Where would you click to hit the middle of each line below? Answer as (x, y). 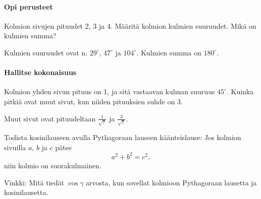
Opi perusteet (29, 6)
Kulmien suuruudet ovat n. (46, 52)
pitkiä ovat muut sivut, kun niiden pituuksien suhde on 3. (93, 101)
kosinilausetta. (26, 192)
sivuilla (15, 147)
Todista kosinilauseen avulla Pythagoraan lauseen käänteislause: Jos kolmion (123, 137)
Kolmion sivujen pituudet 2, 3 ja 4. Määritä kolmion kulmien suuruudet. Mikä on (130, 25)
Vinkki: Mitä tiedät (34, 182)
